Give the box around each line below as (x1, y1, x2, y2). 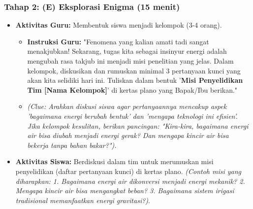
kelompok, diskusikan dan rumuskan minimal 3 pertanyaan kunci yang (27, 65, 241, 75)
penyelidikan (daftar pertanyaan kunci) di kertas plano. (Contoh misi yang (15, 166, 242, 176)
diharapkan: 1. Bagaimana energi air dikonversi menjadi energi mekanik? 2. (15, 175, 245, 186)
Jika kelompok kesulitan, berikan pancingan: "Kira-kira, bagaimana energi (27, 120, 249, 131)
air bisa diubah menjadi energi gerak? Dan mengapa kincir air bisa (27, 130, 229, 140)
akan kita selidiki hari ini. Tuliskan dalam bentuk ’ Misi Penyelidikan (27, 75, 243, 85)
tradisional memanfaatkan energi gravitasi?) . (15, 195, 150, 205)
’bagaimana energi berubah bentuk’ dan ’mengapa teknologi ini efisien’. (27, 110, 238, 121)
